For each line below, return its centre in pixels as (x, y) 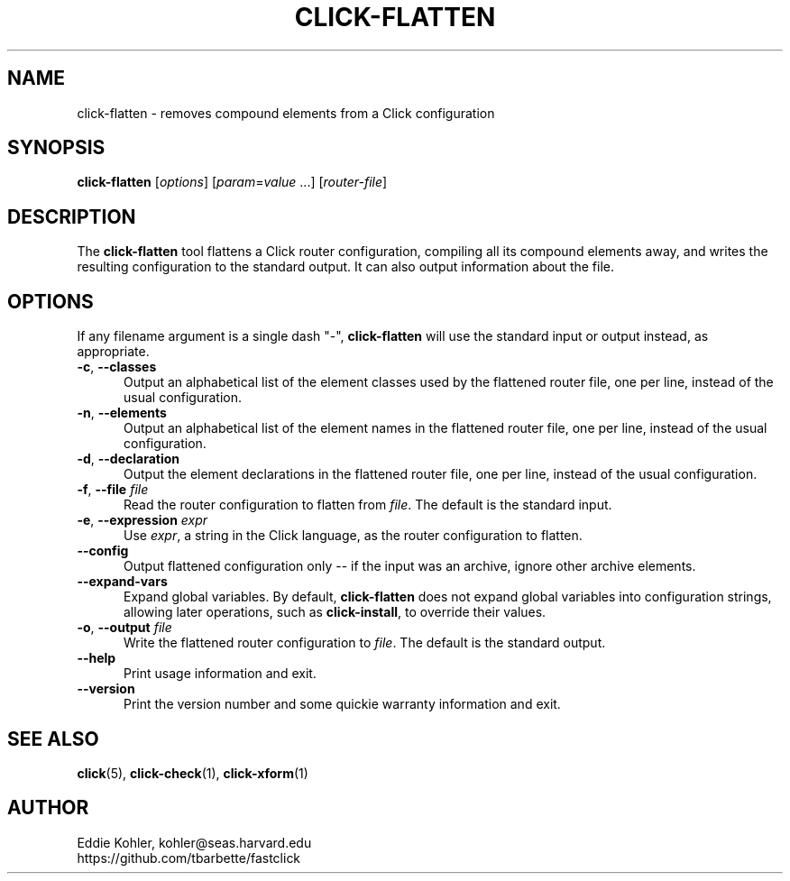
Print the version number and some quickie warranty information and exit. (342, 704)
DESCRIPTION (72, 216)
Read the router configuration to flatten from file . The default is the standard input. (368, 505)
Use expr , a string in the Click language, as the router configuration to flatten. (353, 536)
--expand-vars (122, 582)
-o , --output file (124, 628)
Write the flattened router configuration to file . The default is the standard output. (365, 643)
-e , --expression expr (142, 520)
